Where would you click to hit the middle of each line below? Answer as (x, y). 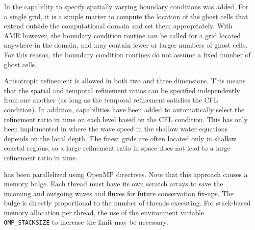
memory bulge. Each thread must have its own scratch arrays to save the (114, 184)
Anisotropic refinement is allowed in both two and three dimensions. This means (125, 81)
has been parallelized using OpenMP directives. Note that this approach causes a (126, 174)
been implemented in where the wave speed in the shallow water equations (116, 129)
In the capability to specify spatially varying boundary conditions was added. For (126, 6)
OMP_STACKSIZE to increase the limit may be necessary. (86, 222)
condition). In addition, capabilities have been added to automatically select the (124, 109)
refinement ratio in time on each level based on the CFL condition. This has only (126, 119)
